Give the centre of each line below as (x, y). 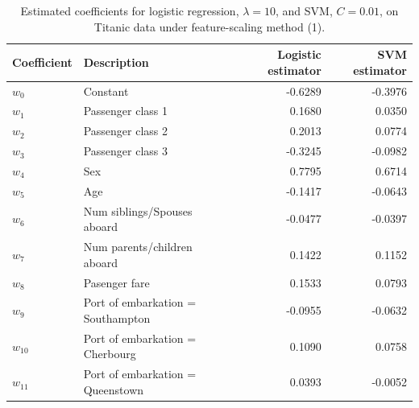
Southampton (117, 318)
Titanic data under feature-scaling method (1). (209, 26)
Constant (106, 91)
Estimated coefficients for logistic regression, (130, 10)
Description (116, 62)
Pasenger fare (116, 282)
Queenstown (114, 389)
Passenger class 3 (126, 151)
